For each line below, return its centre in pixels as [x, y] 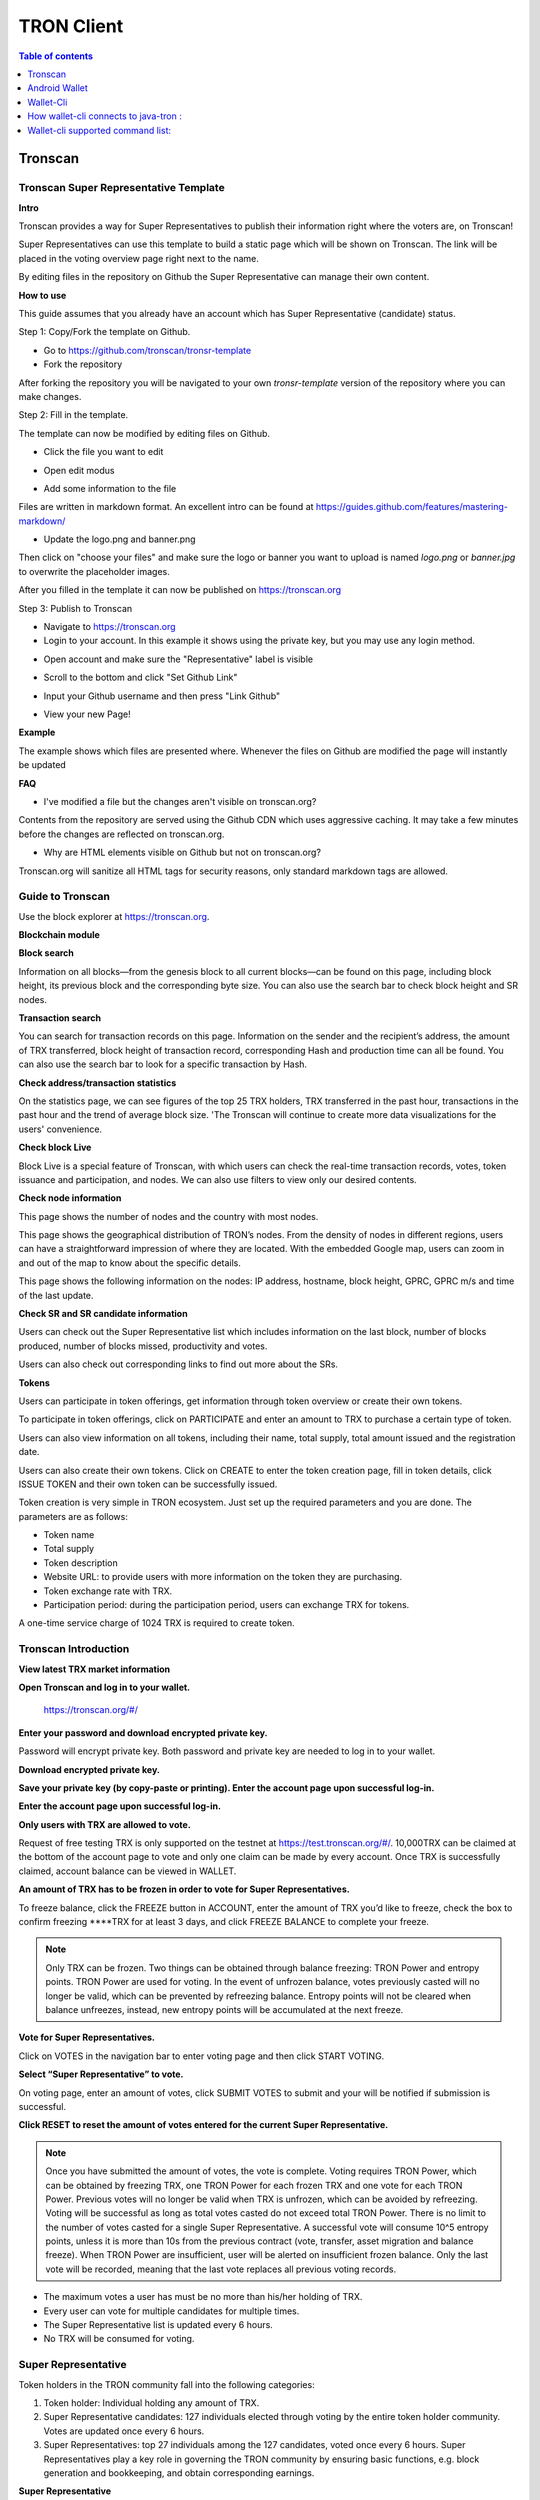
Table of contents [56, 56]
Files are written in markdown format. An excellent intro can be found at [166, 507]
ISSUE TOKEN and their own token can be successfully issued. [148, 1484]
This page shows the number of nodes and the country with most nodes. [168, 1216]
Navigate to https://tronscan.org [109, 627]
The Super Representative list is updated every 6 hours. [158, 2325]
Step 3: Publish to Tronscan [75, 608]
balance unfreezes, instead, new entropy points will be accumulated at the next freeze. [224, 2009]
